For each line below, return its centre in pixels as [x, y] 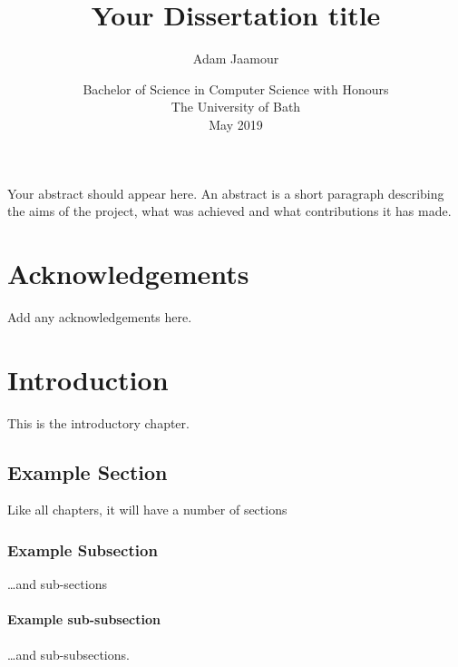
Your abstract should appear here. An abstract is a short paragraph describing [226, 193]
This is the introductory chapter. [98, 422]
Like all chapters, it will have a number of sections [147, 510]
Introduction [88, 379]
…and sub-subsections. [68, 654]
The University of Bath [236, 107]
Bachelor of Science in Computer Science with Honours [236, 88]
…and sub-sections [57, 584]
